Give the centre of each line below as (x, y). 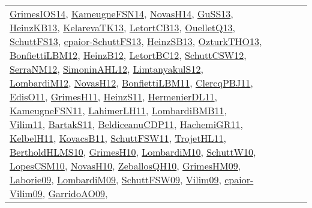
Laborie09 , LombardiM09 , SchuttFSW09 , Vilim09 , (115, 179)
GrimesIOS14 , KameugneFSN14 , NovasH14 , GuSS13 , (121, 14)
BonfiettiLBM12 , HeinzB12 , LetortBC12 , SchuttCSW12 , (128, 55)
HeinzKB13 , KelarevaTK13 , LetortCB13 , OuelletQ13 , (122, 27)
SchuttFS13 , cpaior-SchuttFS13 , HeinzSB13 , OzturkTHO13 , (136, 41)
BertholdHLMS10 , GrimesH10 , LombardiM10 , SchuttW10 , (133, 152)
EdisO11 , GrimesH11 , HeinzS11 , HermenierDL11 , (114, 96)
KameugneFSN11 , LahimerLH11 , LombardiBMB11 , (118, 110)
